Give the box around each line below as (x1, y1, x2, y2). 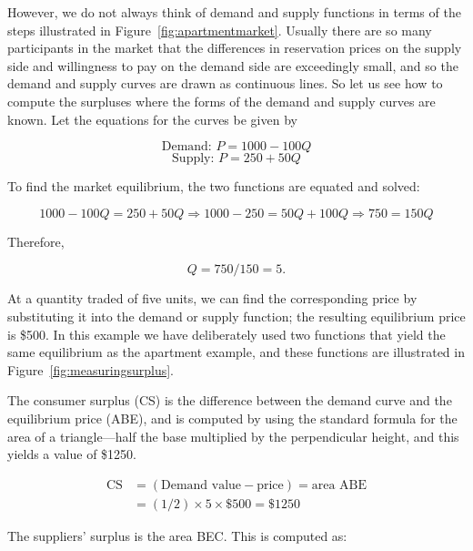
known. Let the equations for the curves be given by (7, 109, 297, 128)
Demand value (160, 478, 242, 492)
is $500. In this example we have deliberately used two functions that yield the (7, 324, 446, 343)
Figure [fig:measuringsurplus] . (7, 360, 175, 379)
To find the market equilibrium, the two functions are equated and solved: (7, 177, 420, 196)
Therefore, (7, 231, 65, 250)
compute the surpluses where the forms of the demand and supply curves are (7, 91, 436, 110)
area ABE (311, 478, 367, 492)
